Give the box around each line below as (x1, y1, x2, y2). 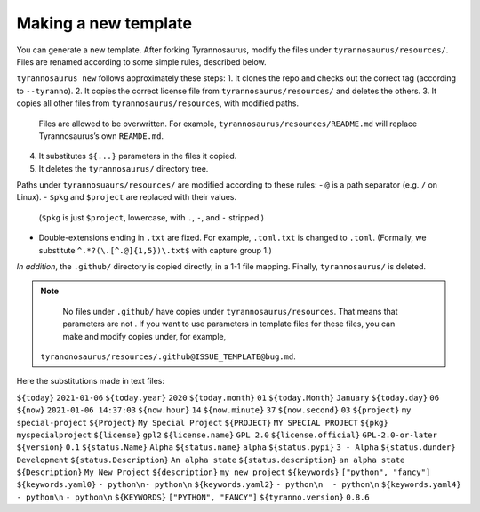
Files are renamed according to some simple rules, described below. (16, 56, 267, 67)
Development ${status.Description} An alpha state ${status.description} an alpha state (16, 454, 405, 465)
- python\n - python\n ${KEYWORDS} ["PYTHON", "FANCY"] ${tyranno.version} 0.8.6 (16, 492, 371, 502)
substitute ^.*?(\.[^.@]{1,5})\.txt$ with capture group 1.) (38, 244, 273, 255)
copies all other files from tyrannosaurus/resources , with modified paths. (16, 98, 300, 108)
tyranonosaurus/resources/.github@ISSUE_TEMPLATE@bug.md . (40, 351, 297, 362)
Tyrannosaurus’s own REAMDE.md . (38, 130, 164, 141)
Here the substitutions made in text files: (16, 376, 164, 387)
